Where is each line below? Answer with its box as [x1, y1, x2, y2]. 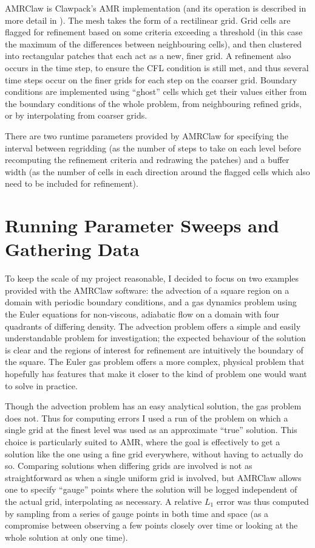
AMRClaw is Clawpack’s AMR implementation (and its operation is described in [5, 2, 307, 14]
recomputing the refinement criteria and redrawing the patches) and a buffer [5, 153, 290, 166]
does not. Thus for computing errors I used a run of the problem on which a [5, 411, 288, 424]
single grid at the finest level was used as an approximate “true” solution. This [5, 423, 297, 436]
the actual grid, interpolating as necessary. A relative [5, 494, 202, 507]
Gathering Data [5, 237, 140, 262]
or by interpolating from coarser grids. [5, 109, 147, 122]
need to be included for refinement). [5, 177, 138, 190]
